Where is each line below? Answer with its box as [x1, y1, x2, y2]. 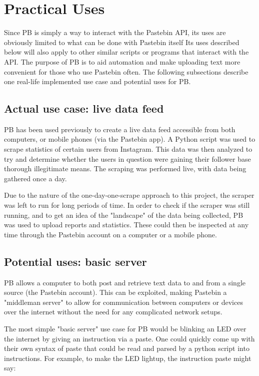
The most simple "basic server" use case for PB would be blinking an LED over [4, 323, 246, 333]
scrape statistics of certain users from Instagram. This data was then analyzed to [4, 144, 252, 154]
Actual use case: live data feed [4, 101, 164, 116]
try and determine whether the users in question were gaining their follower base [4, 153, 251, 164]
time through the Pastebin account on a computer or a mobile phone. [4, 229, 217, 239]
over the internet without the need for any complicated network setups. [4, 306, 222, 317]
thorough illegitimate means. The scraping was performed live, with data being [4, 163, 246, 174]
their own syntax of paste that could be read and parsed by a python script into [4, 343, 249, 353]
